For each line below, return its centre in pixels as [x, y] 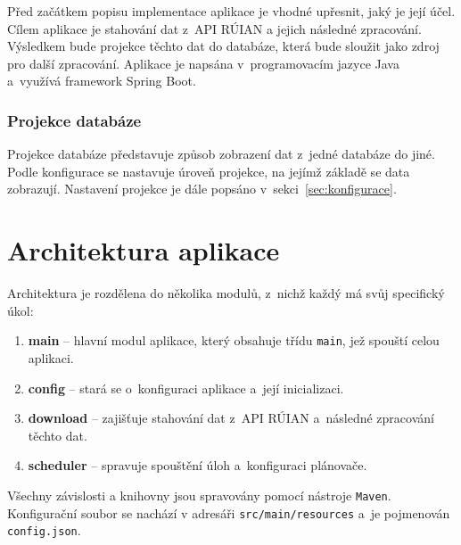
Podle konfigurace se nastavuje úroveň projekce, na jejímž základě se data [209, 171]
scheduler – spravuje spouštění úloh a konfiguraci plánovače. [198, 465]
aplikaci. [51, 357]
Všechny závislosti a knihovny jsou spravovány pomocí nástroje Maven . [199, 495]
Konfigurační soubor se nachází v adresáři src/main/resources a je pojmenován [229, 512]
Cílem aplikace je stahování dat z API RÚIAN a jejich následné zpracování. [214, 28]
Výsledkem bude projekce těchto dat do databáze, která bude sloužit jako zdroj [223, 46]
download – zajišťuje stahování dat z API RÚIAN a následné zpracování [231, 418]
